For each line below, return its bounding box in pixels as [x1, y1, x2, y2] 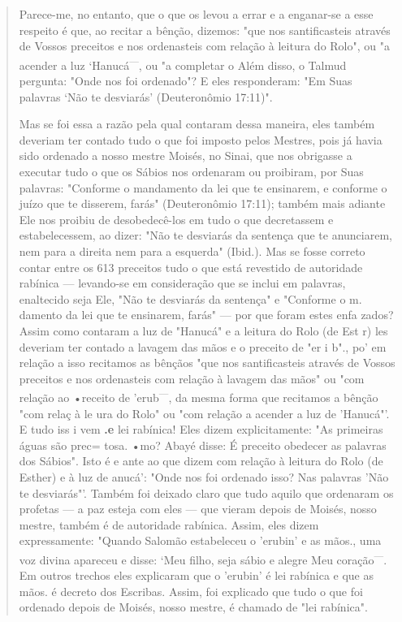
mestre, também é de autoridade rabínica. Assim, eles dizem [19, 516, 319, 533]
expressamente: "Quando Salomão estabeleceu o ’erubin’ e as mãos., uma [19, 532, 382, 549]
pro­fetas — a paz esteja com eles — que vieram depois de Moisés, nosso [19, 500, 377, 517]
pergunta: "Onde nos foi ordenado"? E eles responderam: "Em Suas [19, 72, 352, 89]
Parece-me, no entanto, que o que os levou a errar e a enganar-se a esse [19, 6, 374, 22]
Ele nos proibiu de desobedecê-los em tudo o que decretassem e [19, 210, 334, 227]
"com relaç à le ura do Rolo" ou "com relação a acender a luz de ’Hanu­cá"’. [19, 404, 390, 421]
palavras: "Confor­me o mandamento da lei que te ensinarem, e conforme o [19, 179, 387, 196]
